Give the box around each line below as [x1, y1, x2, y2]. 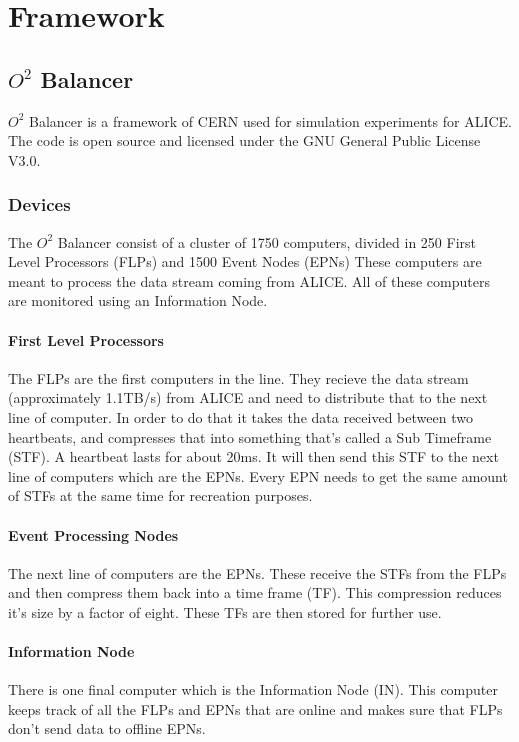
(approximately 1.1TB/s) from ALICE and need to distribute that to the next [8, 387, 488, 408]
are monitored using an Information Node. [8, 290, 268, 311]
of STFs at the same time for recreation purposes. [8, 485, 313, 506]
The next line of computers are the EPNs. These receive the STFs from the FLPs [8, 562, 507, 583]
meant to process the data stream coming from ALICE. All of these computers [8, 270, 490, 291]
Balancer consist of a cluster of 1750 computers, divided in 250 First [57, 231, 477, 252]
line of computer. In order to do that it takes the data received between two [8, 406, 473, 427]
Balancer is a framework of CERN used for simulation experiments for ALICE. [29, 110, 512, 131]
